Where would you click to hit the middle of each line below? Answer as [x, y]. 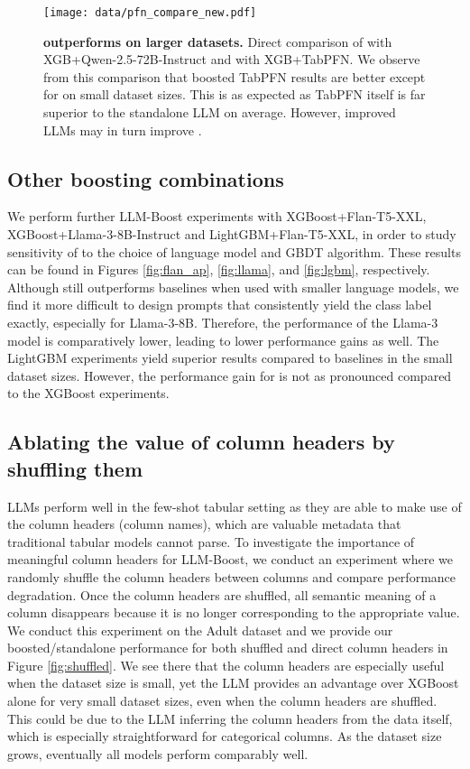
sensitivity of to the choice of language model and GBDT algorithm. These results [234, 251]
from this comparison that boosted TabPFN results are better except [235, 76]
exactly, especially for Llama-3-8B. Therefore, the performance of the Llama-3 [223, 322]
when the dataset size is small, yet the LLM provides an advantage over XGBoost [233, 683]
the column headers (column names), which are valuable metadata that [204, 524]
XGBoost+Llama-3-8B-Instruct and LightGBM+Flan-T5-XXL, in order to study [232, 234]
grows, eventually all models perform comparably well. [158, 753]
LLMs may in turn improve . [123, 130]
